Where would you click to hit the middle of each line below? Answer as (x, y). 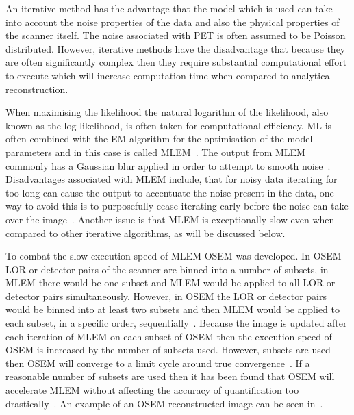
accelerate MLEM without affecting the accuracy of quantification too (152, 390)
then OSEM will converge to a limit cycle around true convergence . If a (158, 363)
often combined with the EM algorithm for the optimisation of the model (159, 139)
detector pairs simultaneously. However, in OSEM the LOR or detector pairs (166, 295)
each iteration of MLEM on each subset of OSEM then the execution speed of (169, 336)
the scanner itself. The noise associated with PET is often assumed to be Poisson (176, 35)
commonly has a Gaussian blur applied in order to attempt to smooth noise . (168, 165)
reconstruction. (37, 89)
